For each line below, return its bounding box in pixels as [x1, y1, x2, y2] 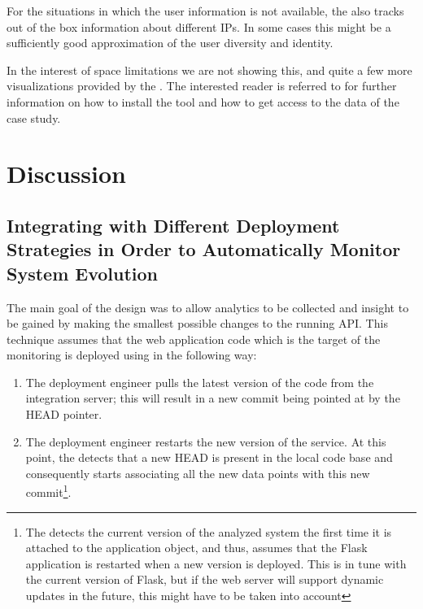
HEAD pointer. [25, 406, 102, 423]
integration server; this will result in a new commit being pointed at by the [25, 389, 400, 407]
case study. [7, 109, 61, 126]
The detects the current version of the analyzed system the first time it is [25, 523, 392, 540]
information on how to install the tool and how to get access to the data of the [7, 93, 399, 110]
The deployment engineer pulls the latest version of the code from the [25, 373, 374, 390]
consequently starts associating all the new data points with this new [25, 464, 370, 481]
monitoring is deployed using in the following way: [7, 346, 257, 363]
